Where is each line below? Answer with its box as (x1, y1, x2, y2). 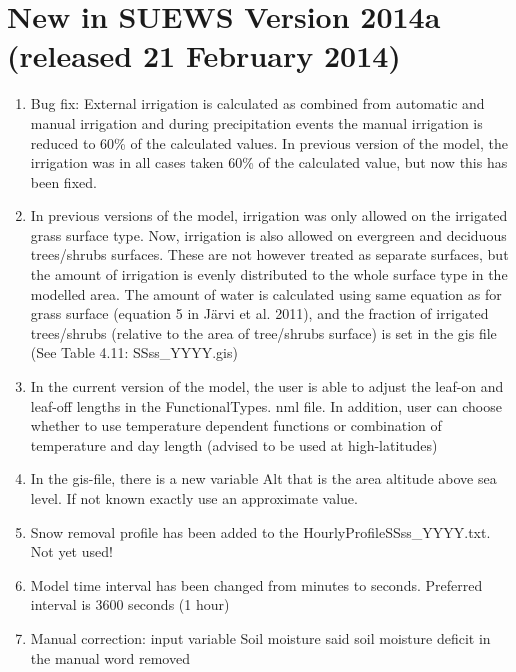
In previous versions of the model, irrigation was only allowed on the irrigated (30, 205, 508, 226)
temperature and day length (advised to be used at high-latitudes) (30, 434, 438, 455)
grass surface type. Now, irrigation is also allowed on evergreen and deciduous (30, 224, 507, 245)
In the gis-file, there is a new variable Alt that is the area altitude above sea (30, 468, 497, 489)
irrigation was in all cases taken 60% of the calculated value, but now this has (30, 152, 508, 173)
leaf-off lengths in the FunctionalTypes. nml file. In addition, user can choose (30, 395, 502, 416)
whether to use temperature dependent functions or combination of (30, 415, 442, 436)
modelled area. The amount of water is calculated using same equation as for (30, 283, 502, 304)
